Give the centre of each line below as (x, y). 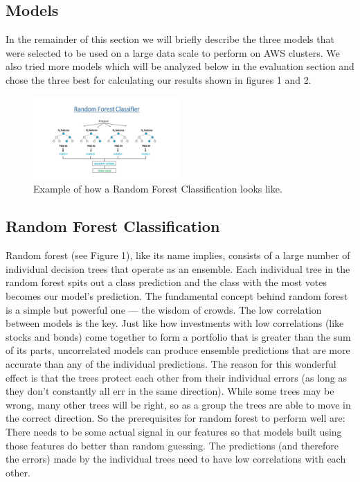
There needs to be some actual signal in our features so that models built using (174, 431)
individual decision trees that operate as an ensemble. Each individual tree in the (178, 268)
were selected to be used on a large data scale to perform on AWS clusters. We (173, 52)
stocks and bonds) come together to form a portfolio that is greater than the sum (178, 336)
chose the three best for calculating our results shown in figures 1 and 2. (159, 79)
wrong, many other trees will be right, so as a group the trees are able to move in (178, 404)
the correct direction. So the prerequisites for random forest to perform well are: (175, 418)
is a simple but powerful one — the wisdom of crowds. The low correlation (164, 309)
